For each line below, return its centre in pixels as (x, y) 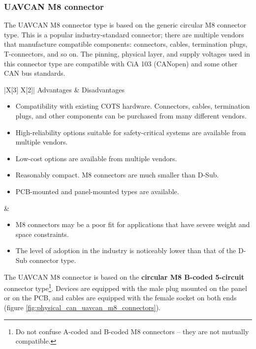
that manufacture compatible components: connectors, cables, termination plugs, (126, 44)
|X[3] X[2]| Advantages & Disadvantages (64, 89)
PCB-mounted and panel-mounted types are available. (97, 191)
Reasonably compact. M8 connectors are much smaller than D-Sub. (117, 175)
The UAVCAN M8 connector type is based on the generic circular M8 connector (125, 25)
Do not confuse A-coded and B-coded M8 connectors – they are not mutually (132, 331)
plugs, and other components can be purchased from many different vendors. (131, 115)
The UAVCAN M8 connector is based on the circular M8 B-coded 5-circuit (124, 276)
